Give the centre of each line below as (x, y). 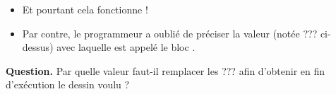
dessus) (38, 47)
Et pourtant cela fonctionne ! (85, 9)
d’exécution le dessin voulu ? (68, 84)
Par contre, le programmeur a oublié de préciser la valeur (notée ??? (170, 33)
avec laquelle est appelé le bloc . (126, 47)
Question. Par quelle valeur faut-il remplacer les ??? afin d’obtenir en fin (166, 70)
